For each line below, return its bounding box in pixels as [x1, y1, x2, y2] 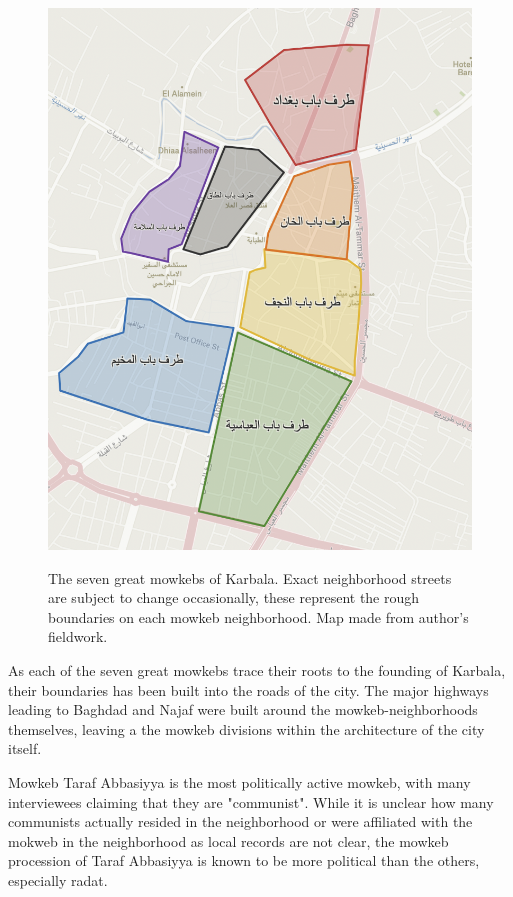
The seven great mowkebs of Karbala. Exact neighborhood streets [48, 567, 452, 588]
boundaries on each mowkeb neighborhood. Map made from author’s [48, 606, 469, 627]
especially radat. [8, 869, 108, 890]
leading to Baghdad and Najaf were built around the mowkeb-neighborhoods [8, 699, 478, 720]
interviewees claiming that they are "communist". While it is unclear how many [8, 791, 494, 812]
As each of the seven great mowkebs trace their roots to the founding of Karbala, [8, 660, 506, 680]
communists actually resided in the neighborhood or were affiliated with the [8, 811, 473, 832]
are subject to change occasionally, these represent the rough [48, 587, 420, 608]
